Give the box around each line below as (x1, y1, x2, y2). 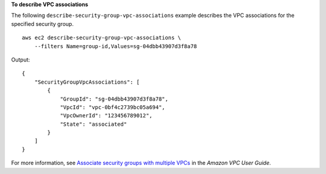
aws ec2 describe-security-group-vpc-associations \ (22, 34, 181, 42)
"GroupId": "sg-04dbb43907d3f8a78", (60, 95, 168, 102)
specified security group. (11, 20, 74, 27)
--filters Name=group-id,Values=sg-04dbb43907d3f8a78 (34, 43, 197, 49)
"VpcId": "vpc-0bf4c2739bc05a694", (60, 104, 165, 111)
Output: (11, 56, 30, 63)
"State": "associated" (60, 120, 127, 128)
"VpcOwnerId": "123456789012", (60, 112, 153, 119)
